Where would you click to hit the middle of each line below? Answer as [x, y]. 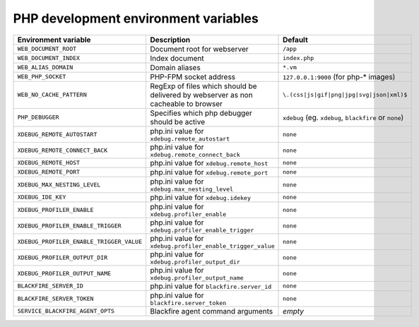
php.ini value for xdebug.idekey [200, 197]
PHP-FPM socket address [193, 76]
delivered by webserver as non [201, 95]
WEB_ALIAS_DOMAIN [45, 67]
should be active [177, 121]
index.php [299, 58]
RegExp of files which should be [203, 86]
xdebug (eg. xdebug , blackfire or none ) [343, 117]
